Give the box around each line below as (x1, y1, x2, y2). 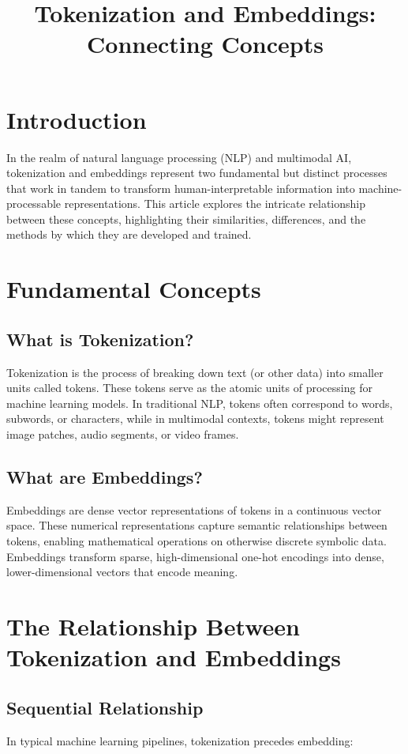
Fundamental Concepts (6, 273, 261, 305)
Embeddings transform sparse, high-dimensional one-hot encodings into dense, (6, 548, 384, 564)
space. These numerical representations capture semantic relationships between (6, 517, 387, 533)
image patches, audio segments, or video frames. (6, 426, 239, 443)
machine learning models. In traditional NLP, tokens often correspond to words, (6, 394, 393, 411)
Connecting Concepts (87, 28, 324, 60)
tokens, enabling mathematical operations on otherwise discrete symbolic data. (6, 533, 387, 549)
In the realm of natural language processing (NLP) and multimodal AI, (6, 149, 352, 165)
